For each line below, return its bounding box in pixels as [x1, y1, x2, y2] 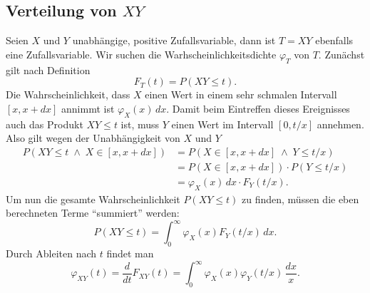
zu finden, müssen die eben [242, 191, 359, 206]
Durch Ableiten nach [6, 246, 97, 261]
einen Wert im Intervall [171, 116, 274, 131]
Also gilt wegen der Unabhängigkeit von [6, 130, 180, 145]
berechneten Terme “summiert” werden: [6, 205, 180, 220]
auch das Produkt [6, 116, 83, 131]
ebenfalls [315, 33, 354, 48]
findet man [106, 246, 154, 261]
